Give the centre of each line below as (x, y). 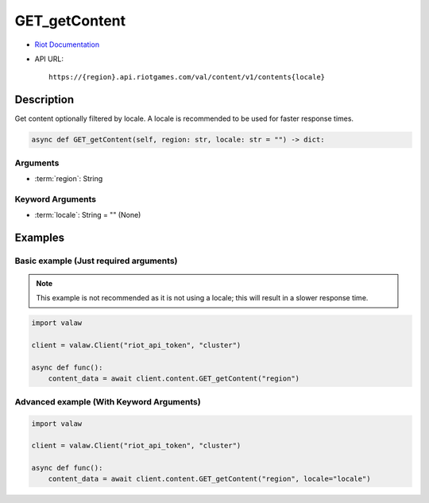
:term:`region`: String (69, 178)
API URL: (49, 59)
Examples (40, 237)
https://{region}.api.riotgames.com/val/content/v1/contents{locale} (187, 77)
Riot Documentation (67, 44)
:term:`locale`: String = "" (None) (88, 215)
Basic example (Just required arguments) (96, 261)
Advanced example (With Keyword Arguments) (108, 401)
